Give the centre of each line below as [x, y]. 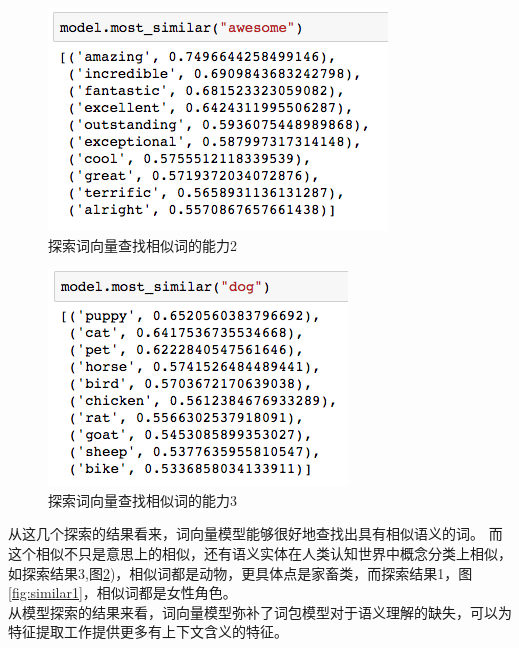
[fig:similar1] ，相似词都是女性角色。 [122, 592]
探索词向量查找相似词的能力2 [142, 244]
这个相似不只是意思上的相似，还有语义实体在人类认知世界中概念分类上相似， [260, 552]
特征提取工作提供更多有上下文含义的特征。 [148, 631]
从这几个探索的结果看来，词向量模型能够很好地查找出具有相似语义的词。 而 [255, 533]
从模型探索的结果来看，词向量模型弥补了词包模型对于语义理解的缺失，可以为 [260, 611]
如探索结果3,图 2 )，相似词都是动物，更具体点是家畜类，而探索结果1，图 [240, 572]
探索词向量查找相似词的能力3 [142, 499]
